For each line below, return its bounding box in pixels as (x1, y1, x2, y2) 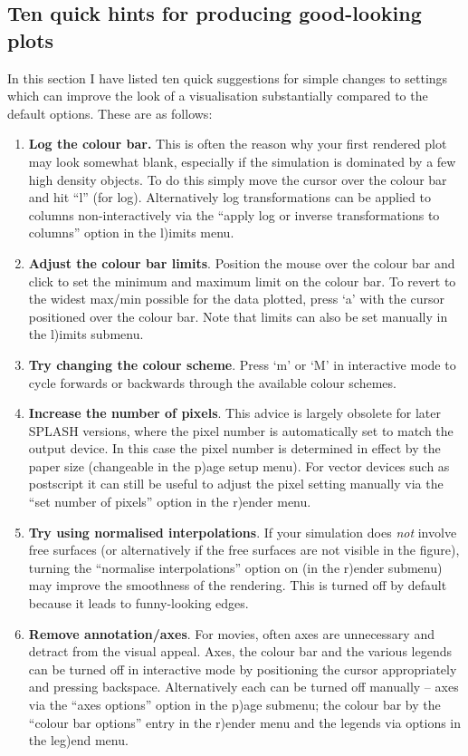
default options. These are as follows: (7, 103, 213, 122)
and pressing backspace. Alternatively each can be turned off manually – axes (28, 677, 459, 696)
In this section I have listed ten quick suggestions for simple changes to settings (7, 68, 448, 87)
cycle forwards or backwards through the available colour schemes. (28, 373, 396, 392)
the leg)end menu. (28, 731, 129, 750)
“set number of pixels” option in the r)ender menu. (28, 492, 311, 511)
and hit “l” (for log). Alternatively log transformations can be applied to (28, 188, 431, 207)
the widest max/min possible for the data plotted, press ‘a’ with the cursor (28, 289, 444, 308)
